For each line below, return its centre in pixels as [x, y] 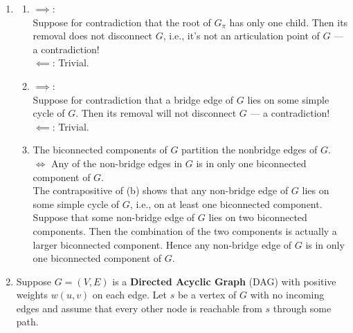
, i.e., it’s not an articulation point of [241, 36]
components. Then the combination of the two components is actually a [185, 230]
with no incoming [287, 295]
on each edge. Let [129, 295]
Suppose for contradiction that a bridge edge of [133, 99]
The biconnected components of [100, 150]
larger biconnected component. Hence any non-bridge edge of [162, 244]
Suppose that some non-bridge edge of [114, 217]
